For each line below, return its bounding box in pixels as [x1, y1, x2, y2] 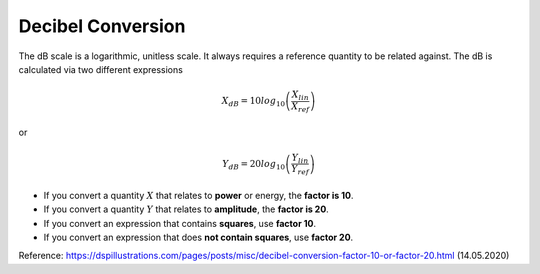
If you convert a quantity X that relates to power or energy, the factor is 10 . [43, 189, 354, 201]
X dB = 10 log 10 [221, 95, 285, 109]
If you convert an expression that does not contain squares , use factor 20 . [43, 231, 354, 244]
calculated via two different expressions [18, 63, 184, 75]
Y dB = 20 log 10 [221, 158, 285, 172]
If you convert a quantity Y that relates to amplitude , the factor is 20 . [43, 203, 329, 215]
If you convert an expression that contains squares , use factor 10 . [43, 217, 317, 229]
